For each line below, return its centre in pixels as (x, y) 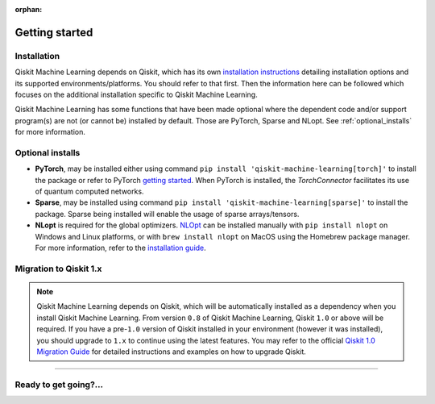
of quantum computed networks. (89, 192)
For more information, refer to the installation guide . (121, 248)
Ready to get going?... (59, 385)
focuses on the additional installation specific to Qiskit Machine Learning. (136, 94)
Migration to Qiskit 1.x (58, 269)
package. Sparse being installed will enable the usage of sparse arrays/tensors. (167, 214)
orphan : (29, 9)
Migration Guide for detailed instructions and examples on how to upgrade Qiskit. (171, 352)
